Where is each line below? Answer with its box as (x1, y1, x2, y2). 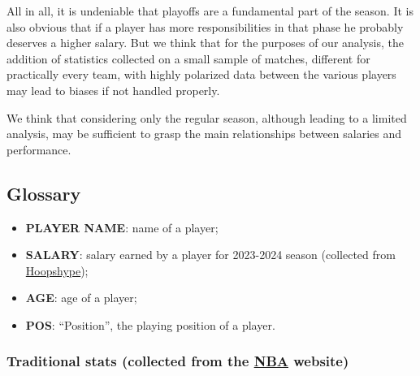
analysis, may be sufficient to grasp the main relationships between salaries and (6, 125, 402, 142)
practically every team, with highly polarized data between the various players (6, 66, 396, 83)
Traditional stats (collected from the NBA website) (6, 351, 349, 371)
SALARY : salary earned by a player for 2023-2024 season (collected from (25, 246, 396, 263)
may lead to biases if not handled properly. (6, 81, 220, 98)
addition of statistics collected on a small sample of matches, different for (6, 50, 370, 67)
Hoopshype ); (25, 261, 89, 279)
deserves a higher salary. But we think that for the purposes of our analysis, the (6, 34, 405, 51)
